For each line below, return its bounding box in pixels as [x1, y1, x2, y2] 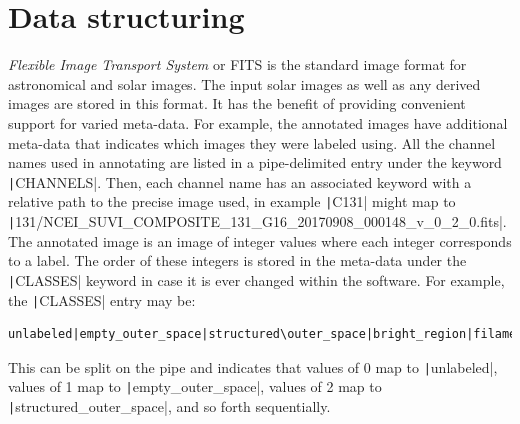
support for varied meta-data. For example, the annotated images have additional [8, 112, 508, 133]
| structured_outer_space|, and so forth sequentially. [8, 396, 331, 417]
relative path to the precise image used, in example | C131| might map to [8, 191, 456, 212]
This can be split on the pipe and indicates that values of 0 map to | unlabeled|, [8, 356, 498, 377]
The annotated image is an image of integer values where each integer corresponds [8, 230, 512, 251]
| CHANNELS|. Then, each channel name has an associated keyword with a [8, 171, 472, 192]
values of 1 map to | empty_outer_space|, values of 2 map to [8, 376, 382, 397]
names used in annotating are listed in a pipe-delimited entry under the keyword [8, 152, 502, 173]
